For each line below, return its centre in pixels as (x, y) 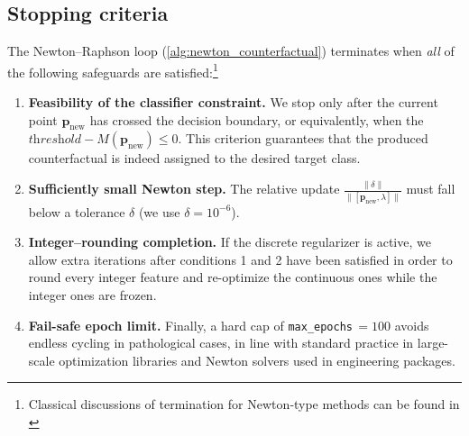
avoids (412, 325)
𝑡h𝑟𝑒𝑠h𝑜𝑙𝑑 (55, 140)
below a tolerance (77, 211)
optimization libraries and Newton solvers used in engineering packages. (257, 360)
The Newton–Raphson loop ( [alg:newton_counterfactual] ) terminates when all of (231, 51)
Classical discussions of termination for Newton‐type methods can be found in (244, 404)
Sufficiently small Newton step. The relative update (184, 189)
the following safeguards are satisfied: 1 (113, 70)
